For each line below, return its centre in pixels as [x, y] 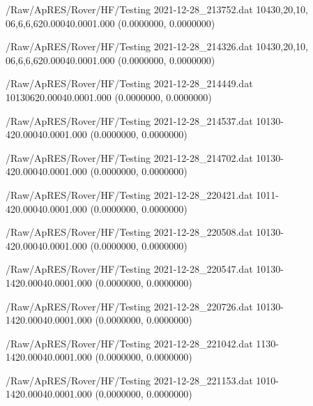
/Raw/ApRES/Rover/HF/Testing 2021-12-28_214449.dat [129, 83]
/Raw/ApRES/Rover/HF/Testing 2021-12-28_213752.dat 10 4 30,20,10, [157, 9]
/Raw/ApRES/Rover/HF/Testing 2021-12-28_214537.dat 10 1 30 [143, 120]
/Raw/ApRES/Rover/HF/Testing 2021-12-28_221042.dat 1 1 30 [141, 343]
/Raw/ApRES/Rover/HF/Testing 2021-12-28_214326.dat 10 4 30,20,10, [157, 46]
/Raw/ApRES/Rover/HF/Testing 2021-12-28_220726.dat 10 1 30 [143, 306]
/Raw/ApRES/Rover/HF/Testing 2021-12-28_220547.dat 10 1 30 [143, 269]
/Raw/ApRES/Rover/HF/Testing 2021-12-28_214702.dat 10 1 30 [143, 157]
